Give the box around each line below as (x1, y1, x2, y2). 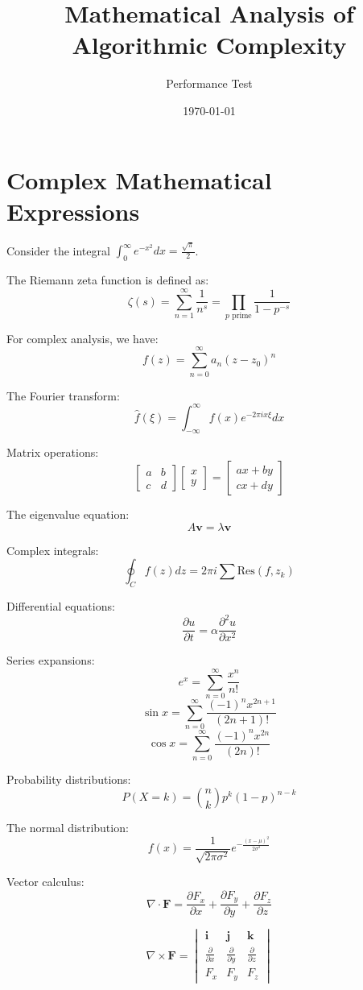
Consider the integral (6, 242, 110, 259)
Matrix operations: (6, 444, 99, 461)
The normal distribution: (6, 819, 129, 836)
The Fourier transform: (6, 387, 120, 404)
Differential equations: (6, 598, 115, 615)
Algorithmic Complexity (72, 28, 347, 61)
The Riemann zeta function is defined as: (6, 271, 209, 288)
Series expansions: (6, 652, 95, 669)
